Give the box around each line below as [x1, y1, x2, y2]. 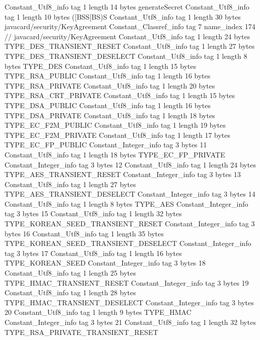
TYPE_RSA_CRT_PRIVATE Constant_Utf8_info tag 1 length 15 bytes [5, 90, 235, 101]
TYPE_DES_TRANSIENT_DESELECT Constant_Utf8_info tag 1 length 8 [5, 50, 247, 61]
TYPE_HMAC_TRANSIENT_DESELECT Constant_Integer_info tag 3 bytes [5, 297, 254, 307]
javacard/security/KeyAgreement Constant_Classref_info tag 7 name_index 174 [5, 21, 255, 32]
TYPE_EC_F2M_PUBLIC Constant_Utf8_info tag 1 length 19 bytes [5, 120, 226, 130]
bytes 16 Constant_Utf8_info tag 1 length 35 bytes [5, 228, 164, 238]
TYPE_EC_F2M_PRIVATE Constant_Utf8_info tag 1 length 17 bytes [5, 129, 231, 140]
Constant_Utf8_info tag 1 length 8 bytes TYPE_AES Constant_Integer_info [5, 198, 248, 209]
